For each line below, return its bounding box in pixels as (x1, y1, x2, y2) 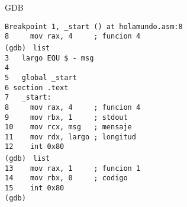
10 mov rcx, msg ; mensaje (5, 123, 132, 132)
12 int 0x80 (5, 142, 65, 151)
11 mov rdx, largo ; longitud (5, 132, 136, 141)
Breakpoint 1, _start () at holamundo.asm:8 (5, 22, 183, 31)
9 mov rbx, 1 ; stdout (5, 113, 128, 122)
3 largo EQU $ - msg (5, 53, 94, 62)
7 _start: (5, 93, 51, 102)
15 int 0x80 (5, 184, 65, 193)
